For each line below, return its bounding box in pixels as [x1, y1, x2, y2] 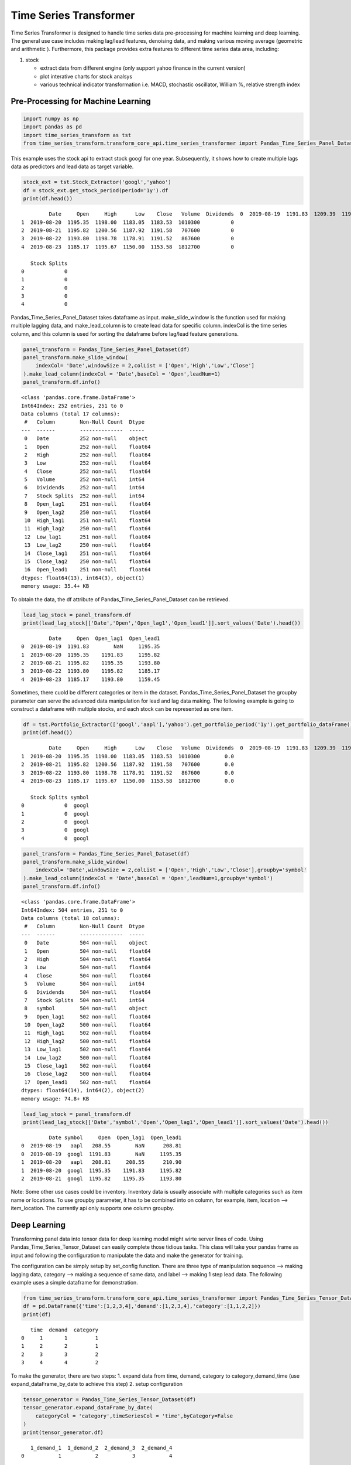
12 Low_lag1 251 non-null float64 [24, 533, 152, 540]
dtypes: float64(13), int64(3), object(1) [21, 574, 145, 581]
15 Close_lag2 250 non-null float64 [24, 558, 152, 565]
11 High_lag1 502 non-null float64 [24, 1030, 152, 1037]
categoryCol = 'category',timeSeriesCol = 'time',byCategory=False [35, 1412, 233, 1419]
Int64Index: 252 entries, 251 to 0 [21, 402, 123, 409]
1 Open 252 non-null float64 [24, 443, 152, 450]
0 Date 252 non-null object [24, 435, 148, 442]
